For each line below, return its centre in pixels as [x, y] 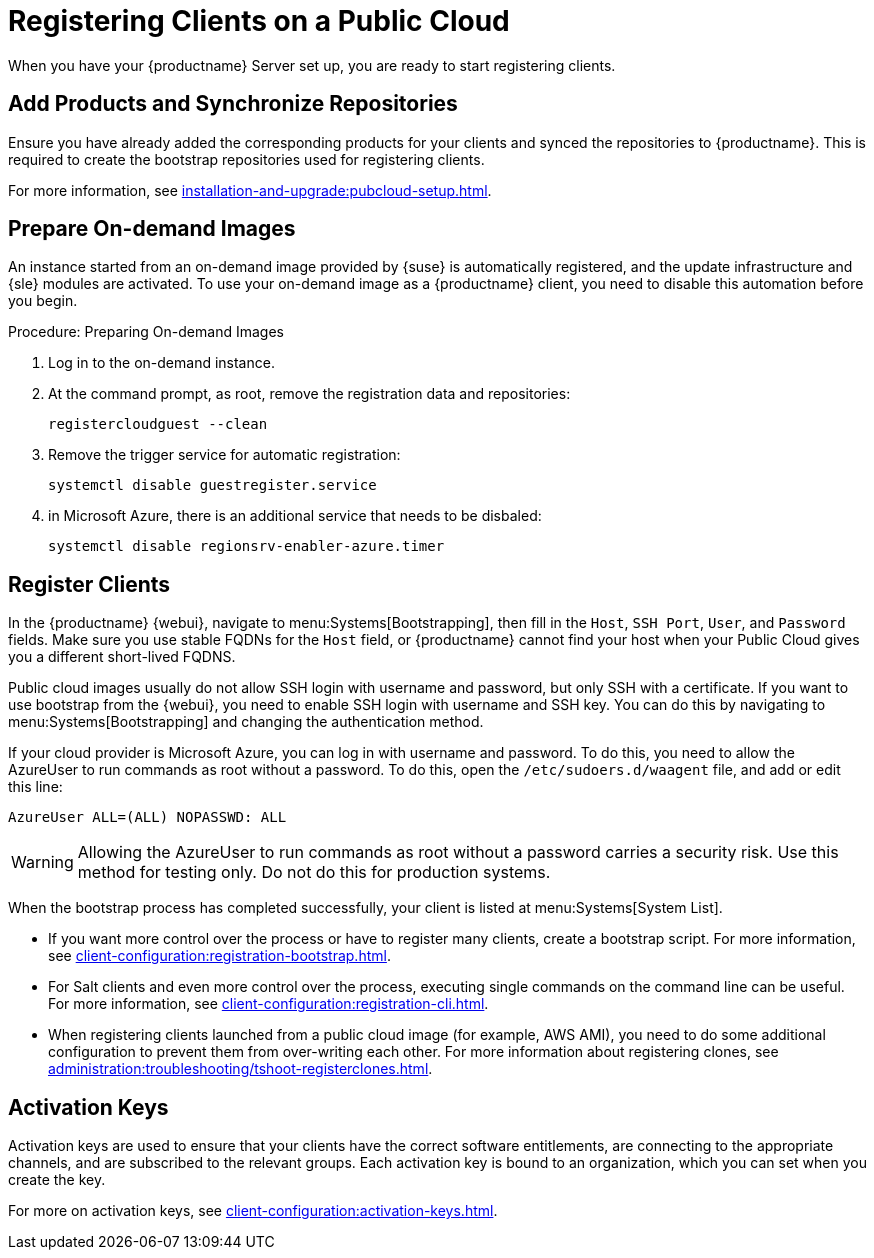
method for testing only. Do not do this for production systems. [314, 872]
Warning [42, 862]
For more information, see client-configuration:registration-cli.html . [268, 1004]
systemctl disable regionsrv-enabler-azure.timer [246, 546]
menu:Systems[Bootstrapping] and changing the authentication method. [246, 722]
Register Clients [89, 584]
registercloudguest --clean [158, 424]
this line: [35, 787]
